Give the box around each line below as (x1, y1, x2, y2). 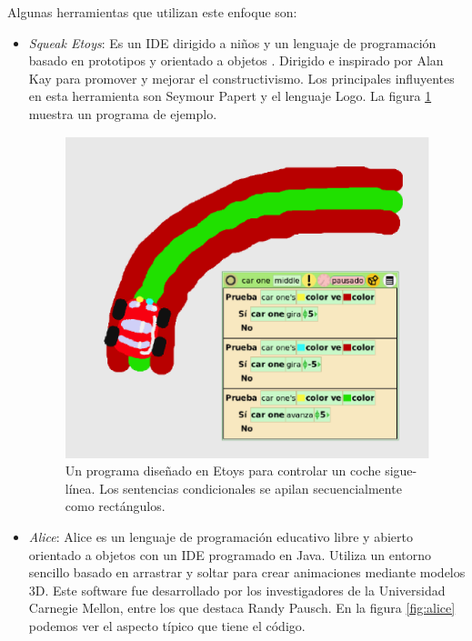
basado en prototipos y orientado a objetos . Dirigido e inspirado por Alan (28, 51, 444, 70)
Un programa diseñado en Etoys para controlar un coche (65, 461, 381, 480)
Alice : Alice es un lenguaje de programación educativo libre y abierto (28, 527, 413, 546)
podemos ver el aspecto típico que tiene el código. (28, 616, 306, 635)
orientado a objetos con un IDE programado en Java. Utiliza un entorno (28, 545, 432, 564)
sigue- (385, 461, 417, 480)
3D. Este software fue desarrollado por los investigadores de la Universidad (28, 580, 446, 599)
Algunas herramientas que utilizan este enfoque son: (7, 3, 297, 21)
